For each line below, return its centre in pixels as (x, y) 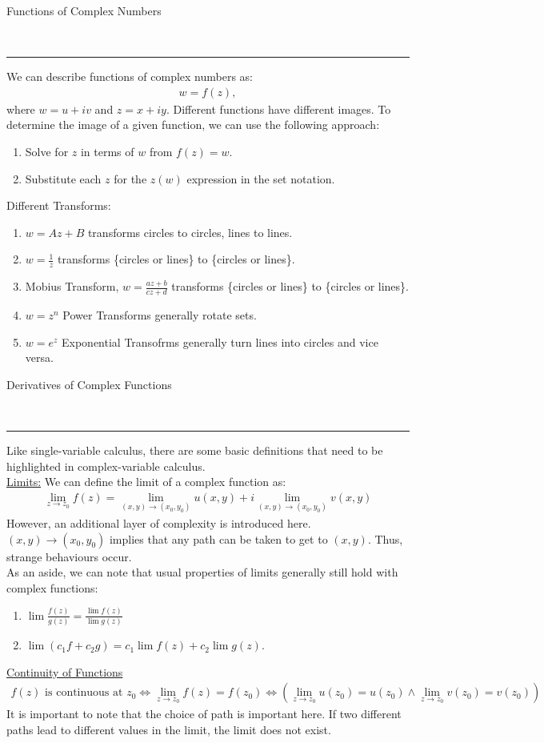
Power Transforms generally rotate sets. (160, 315)
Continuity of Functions (65, 671)
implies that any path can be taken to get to (218, 538)
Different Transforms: (59, 205)
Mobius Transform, (72, 286)
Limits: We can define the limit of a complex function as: (146, 482)
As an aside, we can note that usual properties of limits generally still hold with (202, 572)
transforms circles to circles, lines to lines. (190, 232)
